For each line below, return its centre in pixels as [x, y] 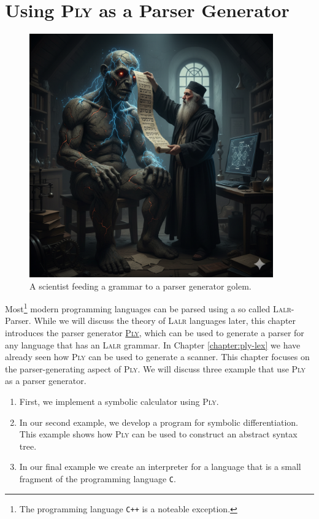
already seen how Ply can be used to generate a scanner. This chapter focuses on [157, 357]
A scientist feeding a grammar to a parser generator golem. [140, 286]
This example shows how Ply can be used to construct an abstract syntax [158, 434]
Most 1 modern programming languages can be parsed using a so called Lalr [148, 308]
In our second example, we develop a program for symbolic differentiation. [159, 422]
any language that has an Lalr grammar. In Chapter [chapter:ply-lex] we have [153, 344]
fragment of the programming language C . [98, 478]
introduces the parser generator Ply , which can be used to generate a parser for [155, 333]
